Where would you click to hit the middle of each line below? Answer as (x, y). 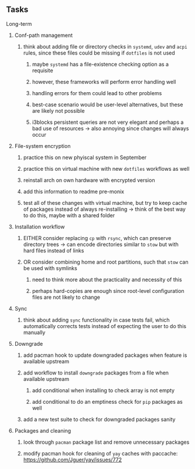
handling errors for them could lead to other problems (97, 93)
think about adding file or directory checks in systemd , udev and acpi (105, 46)
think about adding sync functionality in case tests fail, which (96, 320)
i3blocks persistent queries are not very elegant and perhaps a (108, 122)
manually (34, 332)
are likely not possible (58, 110)
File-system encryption (42, 146)
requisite (43, 70)
